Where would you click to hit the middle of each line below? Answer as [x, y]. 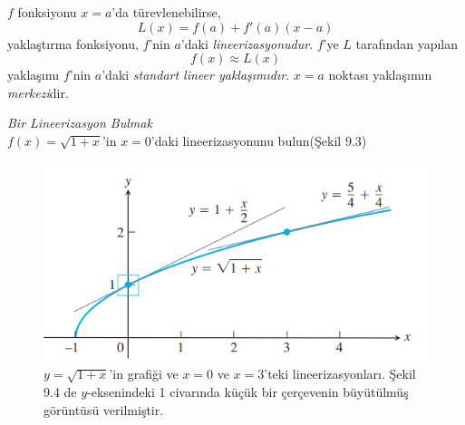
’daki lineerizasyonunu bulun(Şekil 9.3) [259, 140]
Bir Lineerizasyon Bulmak [80, 123]
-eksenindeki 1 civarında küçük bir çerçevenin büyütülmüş [248, 392]
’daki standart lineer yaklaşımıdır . [196, 75]
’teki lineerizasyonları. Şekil [340, 374]
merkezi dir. [38, 92]
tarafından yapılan [407, 43]
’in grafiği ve [144, 374]
